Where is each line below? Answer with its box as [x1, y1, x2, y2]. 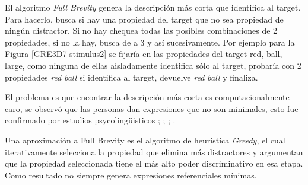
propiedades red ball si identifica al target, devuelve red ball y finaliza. [5, 71, 258, 83]
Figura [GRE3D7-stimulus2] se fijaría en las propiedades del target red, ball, [5, 47, 282, 60]
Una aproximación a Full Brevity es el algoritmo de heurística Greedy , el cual [5, 133, 285, 146]
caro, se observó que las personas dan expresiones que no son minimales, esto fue [5, 102, 299, 114]
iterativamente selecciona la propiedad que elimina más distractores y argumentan [5, 145, 303, 158]
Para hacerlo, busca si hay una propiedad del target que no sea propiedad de [5, 12, 284, 25]
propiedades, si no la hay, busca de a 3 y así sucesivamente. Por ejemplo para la [5, 36, 295, 48]
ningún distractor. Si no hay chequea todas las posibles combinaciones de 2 [5, 24, 278, 37]
